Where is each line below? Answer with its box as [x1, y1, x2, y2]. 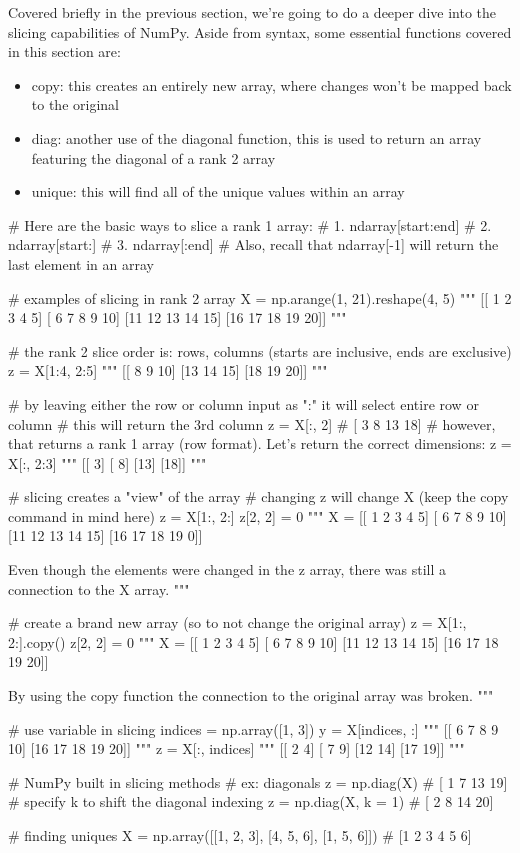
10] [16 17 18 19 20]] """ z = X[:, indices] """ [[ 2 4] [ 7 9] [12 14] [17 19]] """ [8, 738, 465, 759]
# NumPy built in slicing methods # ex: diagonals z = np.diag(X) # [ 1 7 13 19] [8, 771, 508, 792]
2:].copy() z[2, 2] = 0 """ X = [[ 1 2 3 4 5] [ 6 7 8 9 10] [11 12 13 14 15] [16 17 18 [8, 631, 499, 652]
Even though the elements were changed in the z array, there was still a [8, 559, 447, 580]
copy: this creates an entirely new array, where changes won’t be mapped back [31, 74, 512, 95]
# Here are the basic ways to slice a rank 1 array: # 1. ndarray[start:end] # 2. [8, 214, 492, 235]
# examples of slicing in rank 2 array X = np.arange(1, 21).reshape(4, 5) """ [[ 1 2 [8, 287, 512, 308]
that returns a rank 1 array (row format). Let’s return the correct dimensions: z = [8, 433, 512, 454]
